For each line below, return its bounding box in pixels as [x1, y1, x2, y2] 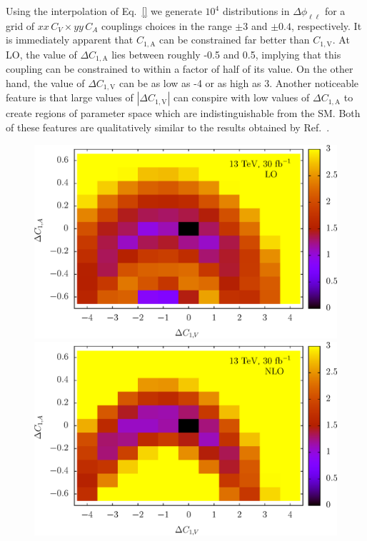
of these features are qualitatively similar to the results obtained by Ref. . [6, 119, 330, 134]
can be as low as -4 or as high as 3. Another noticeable [119, 75, 359, 90]
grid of [6, 18, 35, 33]
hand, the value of [6, 75, 85, 90]
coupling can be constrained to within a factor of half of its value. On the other [6, 61, 353, 76]
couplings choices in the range [101, 18, 232, 33]
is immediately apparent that [6, 32, 134, 47]
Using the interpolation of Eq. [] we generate [6, 4, 202, 18]
